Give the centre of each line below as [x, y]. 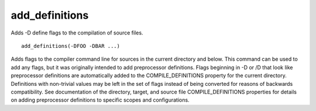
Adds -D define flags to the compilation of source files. [77, 33]
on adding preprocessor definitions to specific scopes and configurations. [100, 100]
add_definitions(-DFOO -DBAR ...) [71, 46]
